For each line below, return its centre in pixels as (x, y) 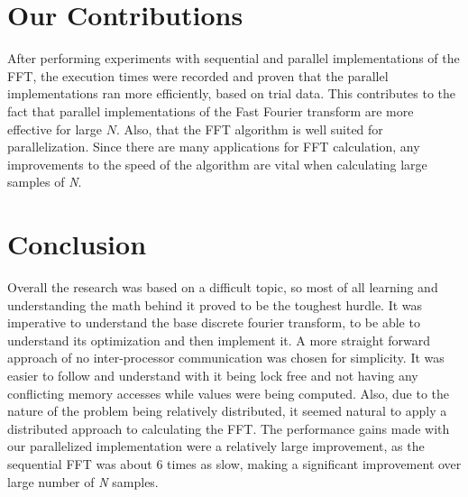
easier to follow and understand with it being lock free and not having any (213, 375)
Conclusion (77, 244)
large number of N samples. (83, 481)
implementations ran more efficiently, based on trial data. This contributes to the (232, 93)
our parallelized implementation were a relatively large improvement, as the (216, 446)
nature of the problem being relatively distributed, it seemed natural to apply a (227, 411)
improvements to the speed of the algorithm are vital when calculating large (217, 164)
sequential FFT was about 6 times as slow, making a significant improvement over (234, 463)
